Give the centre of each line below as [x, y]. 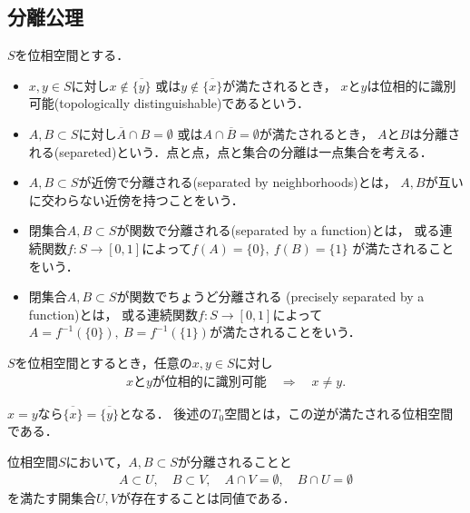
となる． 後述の [166, 413]
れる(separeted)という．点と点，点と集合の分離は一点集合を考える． [230, 151]
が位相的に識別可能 [209, 382]
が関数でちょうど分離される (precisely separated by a [270, 296]
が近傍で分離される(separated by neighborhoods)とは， [237, 182]
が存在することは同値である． [206, 498]
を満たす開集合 [52, 498]
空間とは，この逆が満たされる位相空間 [339, 413]
